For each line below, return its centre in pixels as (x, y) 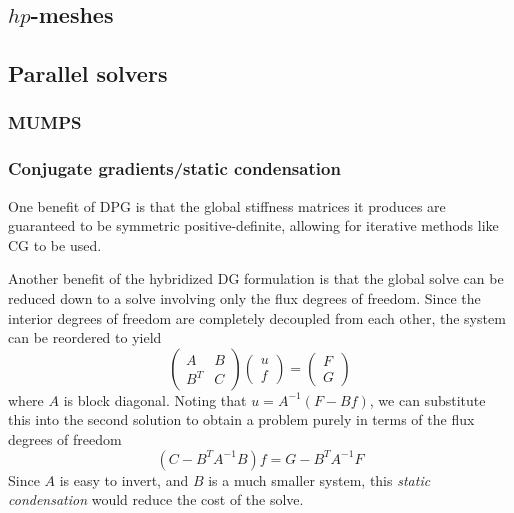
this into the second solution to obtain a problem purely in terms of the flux (241, 419)
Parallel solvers (88, 73)
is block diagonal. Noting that (155, 399)
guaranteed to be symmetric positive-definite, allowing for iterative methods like (253, 225)
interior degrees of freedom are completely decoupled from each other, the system (257, 317)
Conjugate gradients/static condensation (174, 168)
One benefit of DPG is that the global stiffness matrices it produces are (227, 205)
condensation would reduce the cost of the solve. (156, 499)
